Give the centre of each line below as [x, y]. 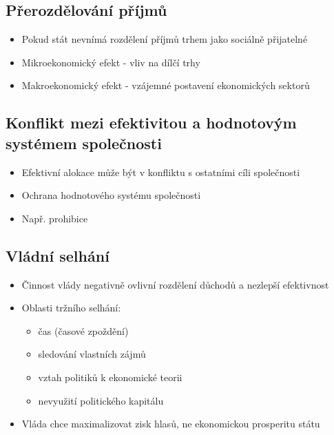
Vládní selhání [58, 255]
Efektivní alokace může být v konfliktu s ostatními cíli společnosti [161, 172]
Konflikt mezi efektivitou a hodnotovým [151, 123]
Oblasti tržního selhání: [71, 308]
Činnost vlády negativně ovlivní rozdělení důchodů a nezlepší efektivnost [175, 284]
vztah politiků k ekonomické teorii [110, 377]
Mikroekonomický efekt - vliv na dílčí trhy [111, 62]
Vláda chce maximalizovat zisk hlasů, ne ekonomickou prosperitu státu [171, 424]
